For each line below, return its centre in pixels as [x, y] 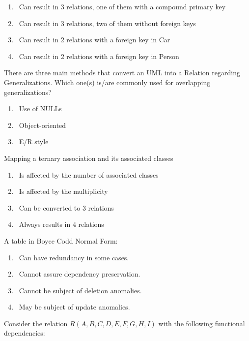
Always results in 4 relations [61, 224]
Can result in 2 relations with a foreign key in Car [95, 40]
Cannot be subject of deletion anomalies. [80, 290]
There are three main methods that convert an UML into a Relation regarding [122, 73]
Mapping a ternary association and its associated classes [89, 158]
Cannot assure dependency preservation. [80, 274]
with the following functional [202, 323]
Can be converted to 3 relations [66, 207]
